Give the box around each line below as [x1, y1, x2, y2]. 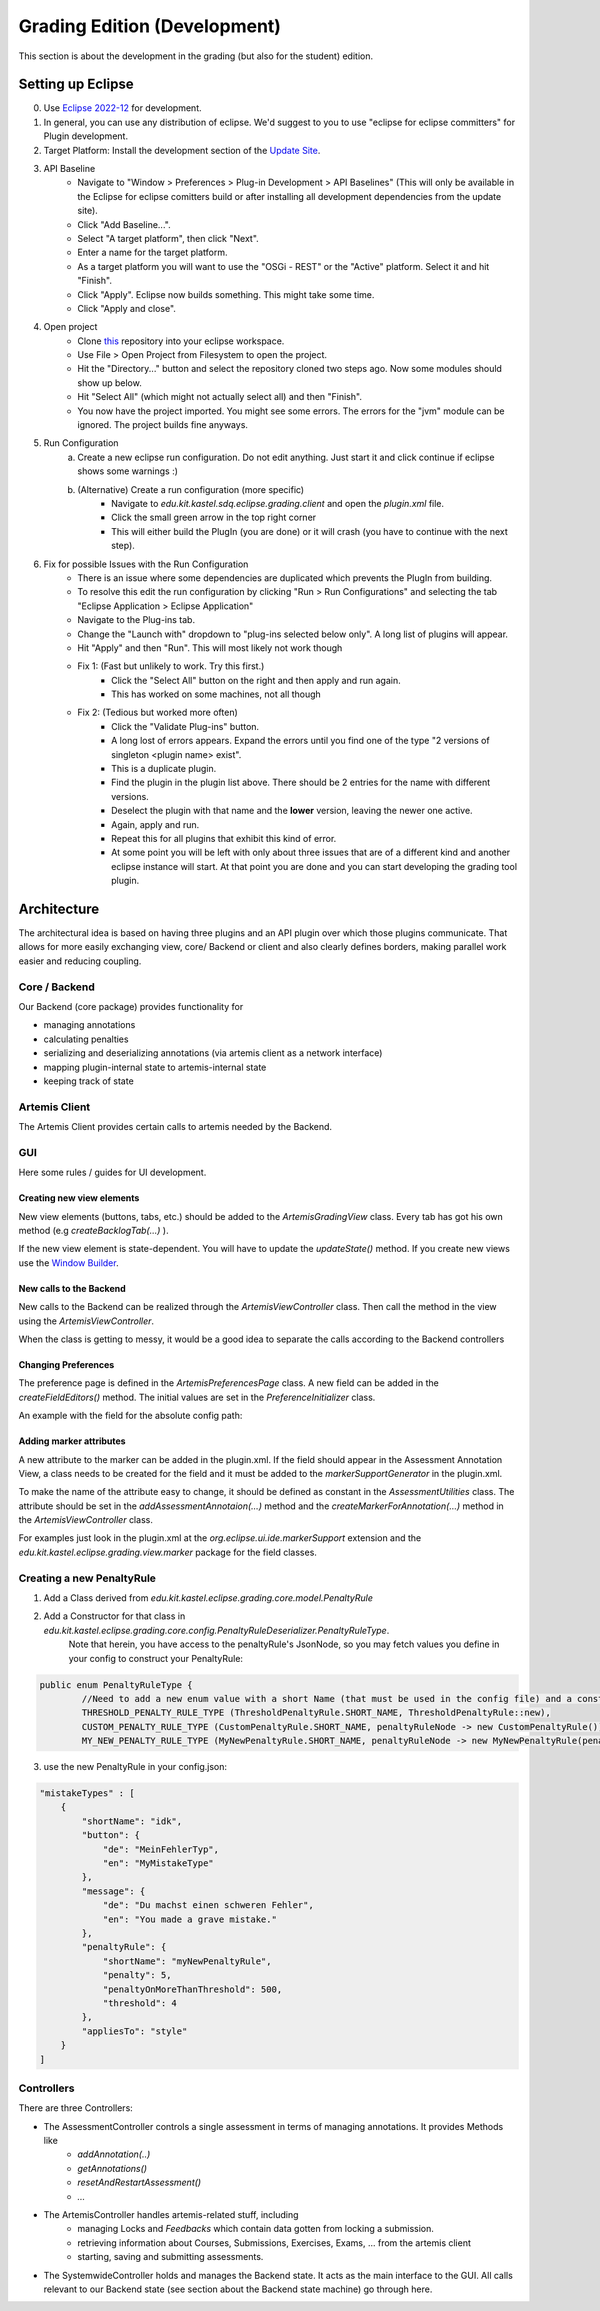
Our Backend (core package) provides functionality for [18, 1000, 244, 1012]
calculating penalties [43, 1033, 129, 1045]
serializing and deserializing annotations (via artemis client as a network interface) [43, 1047, 383, 1059]
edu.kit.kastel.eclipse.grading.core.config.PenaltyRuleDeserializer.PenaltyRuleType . [43, 1624, 390, 1636]
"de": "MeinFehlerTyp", [102, 1843, 220, 1855]
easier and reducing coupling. [18, 955, 142, 967]
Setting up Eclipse [18, 76, 134, 93]
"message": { [81, 1885, 146, 1897]
